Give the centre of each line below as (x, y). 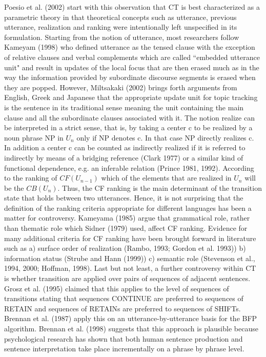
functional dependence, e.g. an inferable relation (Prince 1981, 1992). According (129, 167)
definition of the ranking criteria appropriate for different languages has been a (128, 207)
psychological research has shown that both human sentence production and (124, 338)
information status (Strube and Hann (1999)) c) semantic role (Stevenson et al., (130, 258)
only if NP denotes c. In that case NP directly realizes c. (165, 137)
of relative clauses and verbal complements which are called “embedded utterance (132, 57)
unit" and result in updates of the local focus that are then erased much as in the (132, 67)
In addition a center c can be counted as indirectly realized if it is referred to (125, 147)
